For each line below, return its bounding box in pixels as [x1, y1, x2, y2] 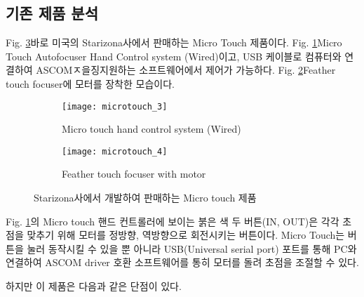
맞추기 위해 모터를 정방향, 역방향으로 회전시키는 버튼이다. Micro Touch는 [27, 227, 345, 242]
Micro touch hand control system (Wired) [62, 121, 241, 136]
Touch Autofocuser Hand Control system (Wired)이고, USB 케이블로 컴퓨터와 [6, 48, 342, 63]
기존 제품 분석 [6, 2, 99, 24]
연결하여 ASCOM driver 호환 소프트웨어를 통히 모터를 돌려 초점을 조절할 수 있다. [6, 255, 359, 270]
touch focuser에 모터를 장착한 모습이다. [6, 76, 175, 91]
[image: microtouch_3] [62, 101, 168, 112]
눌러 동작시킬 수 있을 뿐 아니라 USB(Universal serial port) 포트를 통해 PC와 [27, 241, 357, 256]
